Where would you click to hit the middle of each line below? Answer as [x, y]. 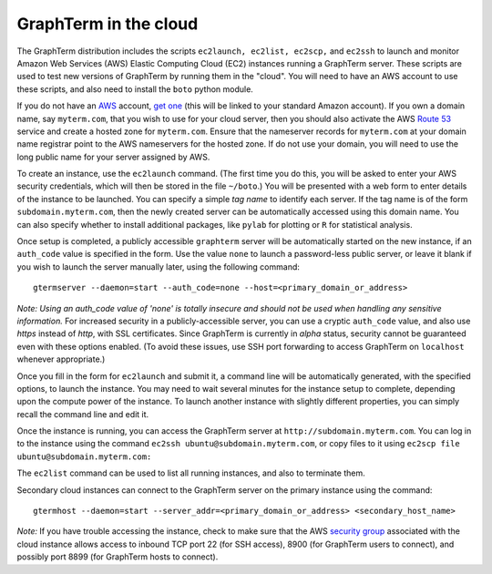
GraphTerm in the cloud [108, 24]
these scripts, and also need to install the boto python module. [135, 89]
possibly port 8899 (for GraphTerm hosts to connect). [118, 557]
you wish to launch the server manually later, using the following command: [159, 266]
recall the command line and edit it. [83, 414]
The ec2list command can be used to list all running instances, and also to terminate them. [191, 473]
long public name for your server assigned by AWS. [113, 157]
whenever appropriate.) [61, 359]
